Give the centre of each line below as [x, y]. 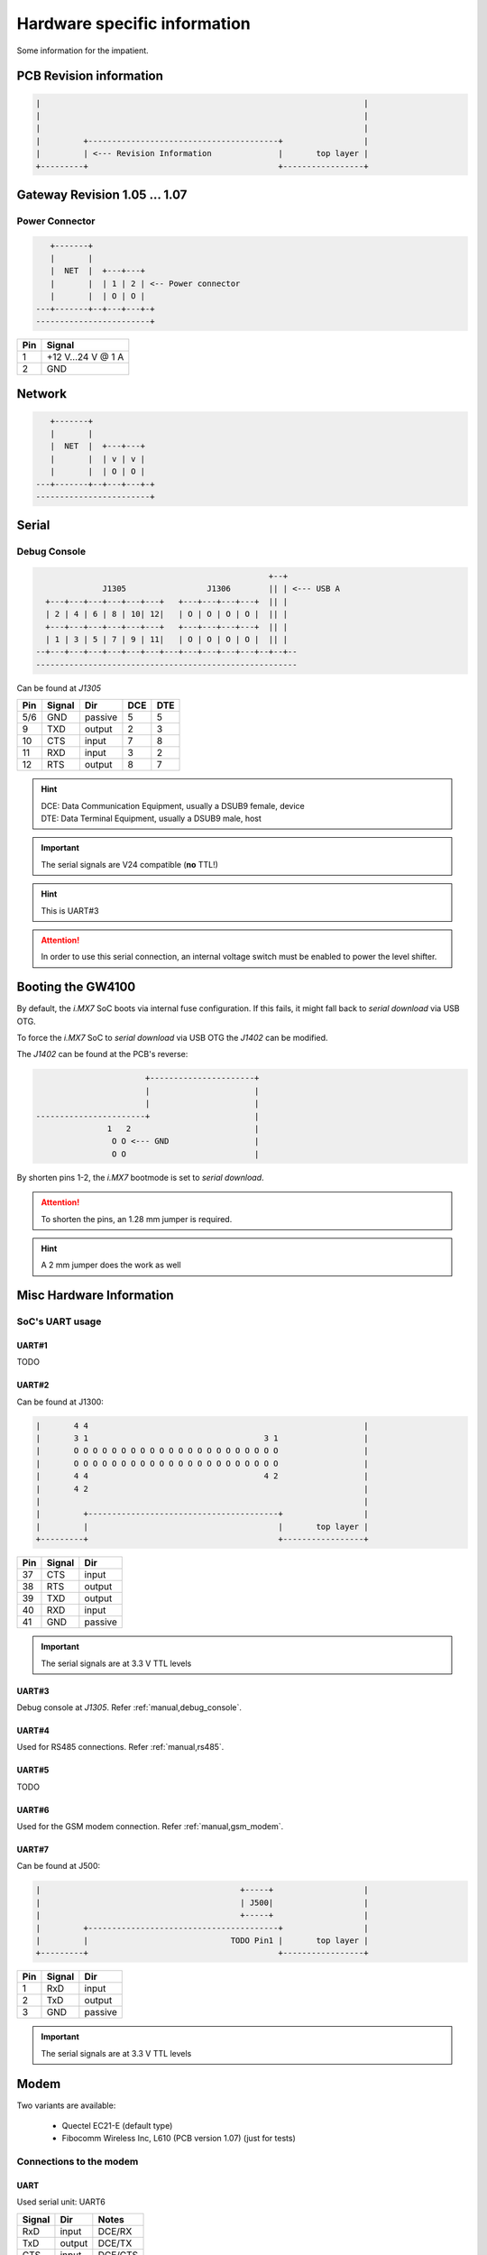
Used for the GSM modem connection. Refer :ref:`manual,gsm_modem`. [150, 1827]
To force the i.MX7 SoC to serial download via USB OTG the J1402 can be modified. [172, 1038]
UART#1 [32, 1345]
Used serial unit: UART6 [61, 2202]
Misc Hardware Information [96, 1296]
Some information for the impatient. [83, 51]
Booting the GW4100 [76, 987]
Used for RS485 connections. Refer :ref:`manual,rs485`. [120, 1747]
